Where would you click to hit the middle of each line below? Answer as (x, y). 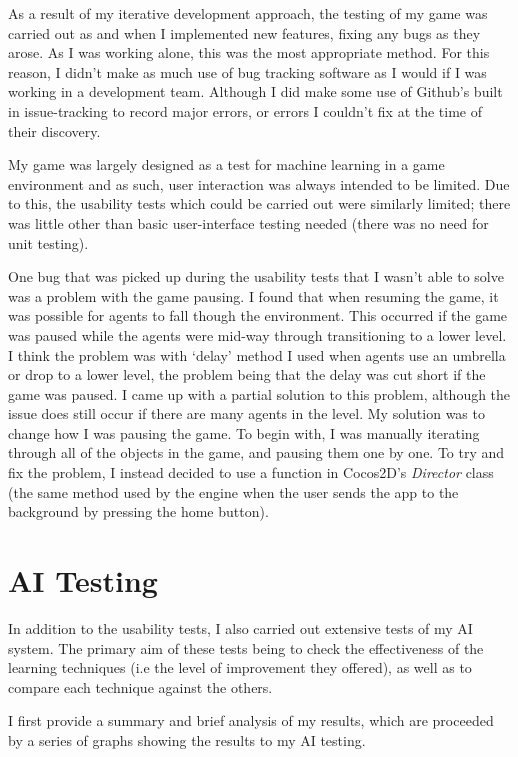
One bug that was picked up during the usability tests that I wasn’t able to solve (256, 276)
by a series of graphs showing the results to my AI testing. (187, 739)
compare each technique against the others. (140, 686)
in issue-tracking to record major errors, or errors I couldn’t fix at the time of (245, 110)
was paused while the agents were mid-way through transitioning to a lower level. (257, 334)
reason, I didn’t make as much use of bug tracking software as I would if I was (247, 71)
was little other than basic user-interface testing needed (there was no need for (248, 222)
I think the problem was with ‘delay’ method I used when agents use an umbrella (257, 354)
